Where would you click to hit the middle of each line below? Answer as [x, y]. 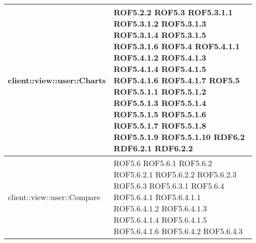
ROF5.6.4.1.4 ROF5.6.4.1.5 [160, 220]
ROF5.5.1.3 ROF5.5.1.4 [160, 103]
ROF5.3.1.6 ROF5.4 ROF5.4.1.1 [176, 46]
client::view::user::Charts [57, 80]
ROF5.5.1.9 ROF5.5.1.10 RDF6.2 [179, 137]
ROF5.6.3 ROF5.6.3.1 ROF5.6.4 [169, 186]
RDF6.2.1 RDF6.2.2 [153, 148]
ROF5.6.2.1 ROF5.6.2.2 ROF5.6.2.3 [175, 174]
